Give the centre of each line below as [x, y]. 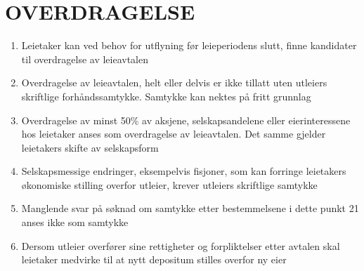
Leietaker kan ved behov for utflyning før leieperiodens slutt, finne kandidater [189, 45]
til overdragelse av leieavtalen [85, 59]
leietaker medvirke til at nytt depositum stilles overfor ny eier [154, 259]
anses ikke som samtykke [75, 222]
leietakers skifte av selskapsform [90, 147]
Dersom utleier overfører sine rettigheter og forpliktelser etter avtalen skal [181, 245]
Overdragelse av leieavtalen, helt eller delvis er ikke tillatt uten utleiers [174, 82]
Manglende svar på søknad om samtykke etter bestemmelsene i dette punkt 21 [190, 208]
